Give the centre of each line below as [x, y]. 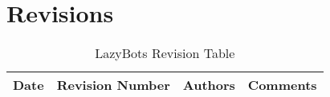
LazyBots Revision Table [165, 53]
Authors [209, 85]
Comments [282, 85]
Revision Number [113, 85]
